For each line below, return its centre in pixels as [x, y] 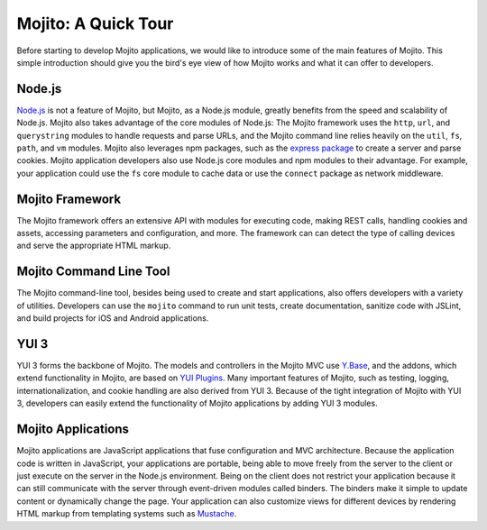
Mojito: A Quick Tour [95, 23]
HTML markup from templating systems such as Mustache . [127, 514]
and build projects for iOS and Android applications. [113, 318]
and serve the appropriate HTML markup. [94, 246]
